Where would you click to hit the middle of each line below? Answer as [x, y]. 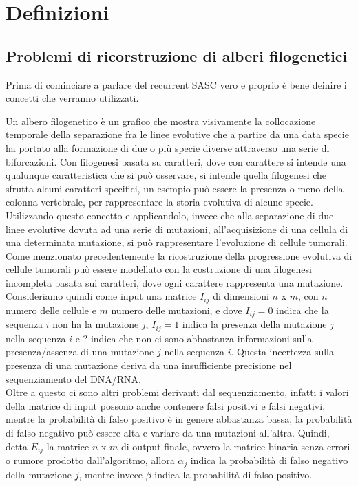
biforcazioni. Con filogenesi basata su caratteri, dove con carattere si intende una [176, 161]
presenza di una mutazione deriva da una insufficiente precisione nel [149, 365]
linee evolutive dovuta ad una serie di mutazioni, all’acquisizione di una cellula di [177, 229]
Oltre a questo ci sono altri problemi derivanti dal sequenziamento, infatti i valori [177, 392]
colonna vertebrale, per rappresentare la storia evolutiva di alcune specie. [159, 202]
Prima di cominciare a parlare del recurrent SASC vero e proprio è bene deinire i [176, 84]
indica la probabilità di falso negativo [269, 460]
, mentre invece [111, 474]
